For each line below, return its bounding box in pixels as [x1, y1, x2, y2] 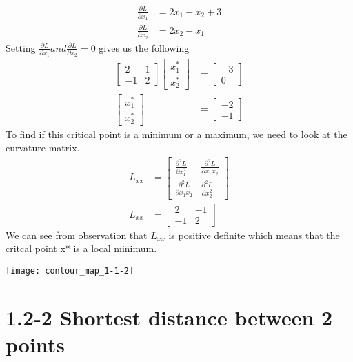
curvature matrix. [6, 140, 80, 155]
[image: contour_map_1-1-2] [6, 265, 134, 276]
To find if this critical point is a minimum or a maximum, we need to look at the [6, 126, 347, 141]
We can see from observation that [6, 227, 148, 242]
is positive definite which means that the [168, 227, 340, 242]
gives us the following [99, 40, 190, 55]
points [6, 330, 65, 358]
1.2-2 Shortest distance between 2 [6, 303, 333, 331]
